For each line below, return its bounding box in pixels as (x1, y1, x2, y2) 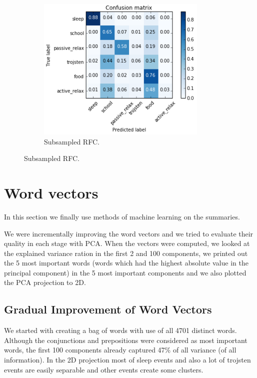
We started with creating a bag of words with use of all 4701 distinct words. (4, 325, 237, 335)
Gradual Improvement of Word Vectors (4, 301, 212, 317)
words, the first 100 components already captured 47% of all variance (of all (4, 344, 236, 355)
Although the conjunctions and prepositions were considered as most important (4, 334, 247, 345)
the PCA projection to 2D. (4, 277, 86, 287)
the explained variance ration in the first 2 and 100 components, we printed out (4, 247, 248, 258)
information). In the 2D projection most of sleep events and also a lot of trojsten (4, 354, 251, 365)
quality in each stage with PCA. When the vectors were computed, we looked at (4, 238, 250, 248)
